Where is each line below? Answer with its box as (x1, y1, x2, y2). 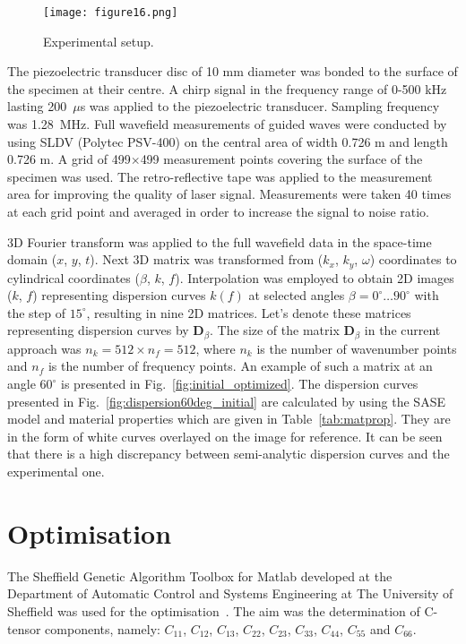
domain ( (7, 250, 57, 269)
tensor (7, 619, 41, 638)
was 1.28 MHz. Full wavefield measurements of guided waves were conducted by (7, 115, 447, 133)
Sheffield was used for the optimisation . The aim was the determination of (7, 601, 420, 620)
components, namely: (45, 619, 160, 638)
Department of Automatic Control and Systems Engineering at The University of (7, 584, 453, 603)
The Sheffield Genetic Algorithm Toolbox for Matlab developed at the (7, 566, 393, 585)
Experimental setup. (43, 31, 154, 50)
